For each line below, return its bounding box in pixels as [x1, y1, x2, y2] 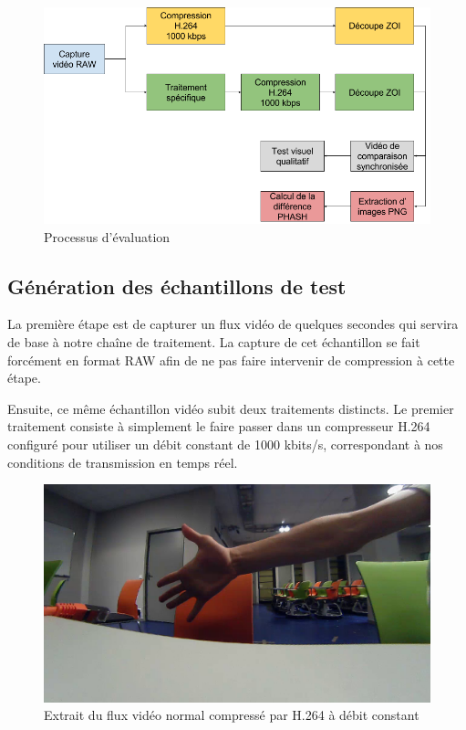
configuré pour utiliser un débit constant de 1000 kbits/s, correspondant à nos [7, 435, 443, 454]
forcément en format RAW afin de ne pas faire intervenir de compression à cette [7, 350, 455, 369]
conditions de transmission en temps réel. [7, 452, 238, 471]
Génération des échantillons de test [7, 271, 347, 300]
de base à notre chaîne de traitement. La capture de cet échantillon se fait [7, 333, 420, 352]
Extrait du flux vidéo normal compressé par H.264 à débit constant [44, 705, 419, 725]
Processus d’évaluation [44, 227, 171, 246]
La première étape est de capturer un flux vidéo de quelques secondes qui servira [7, 314, 459, 333]
